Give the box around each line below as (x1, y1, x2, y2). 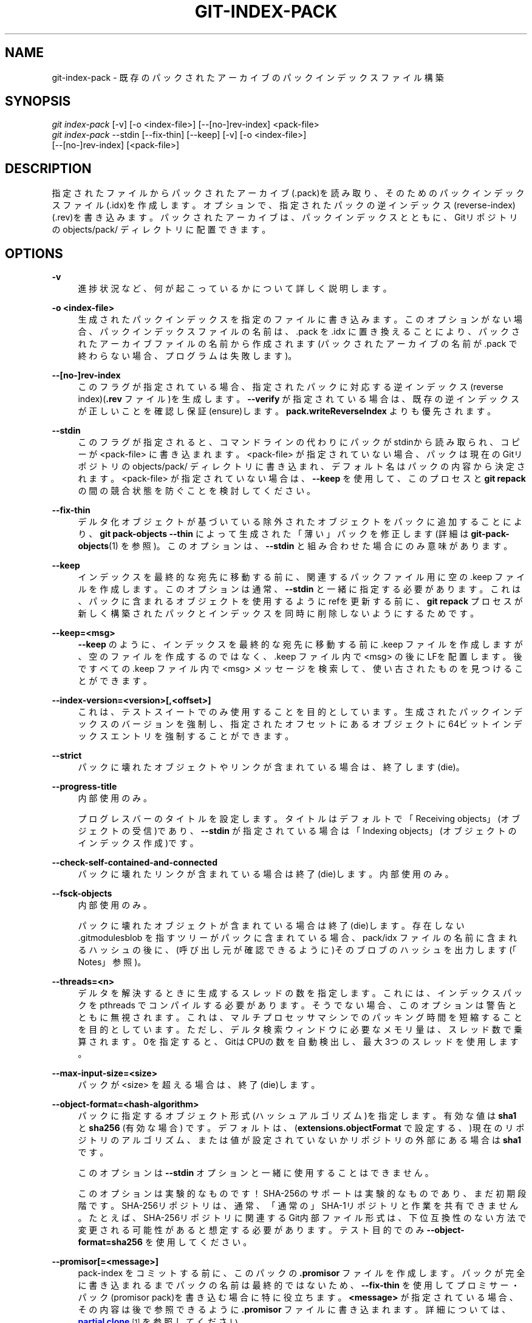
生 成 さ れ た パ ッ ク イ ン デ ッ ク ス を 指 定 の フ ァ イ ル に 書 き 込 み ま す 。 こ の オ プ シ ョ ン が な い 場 (78, 314, 522, 325)
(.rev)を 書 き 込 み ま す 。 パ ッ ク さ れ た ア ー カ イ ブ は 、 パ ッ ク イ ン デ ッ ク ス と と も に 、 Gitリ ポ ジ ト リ (52, 212, 518, 223)
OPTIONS (5, 245, 63, 261)
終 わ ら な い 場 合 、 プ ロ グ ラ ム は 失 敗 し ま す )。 (78, 350, 297, 361)
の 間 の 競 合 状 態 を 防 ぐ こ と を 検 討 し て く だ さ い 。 (78, 485, 316, 496)
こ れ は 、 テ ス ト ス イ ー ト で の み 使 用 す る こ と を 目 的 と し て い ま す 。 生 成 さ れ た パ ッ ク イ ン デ (78, 706, 522, 717)
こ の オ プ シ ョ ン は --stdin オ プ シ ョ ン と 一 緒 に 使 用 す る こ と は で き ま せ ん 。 (78, 1167, 434, 1178)
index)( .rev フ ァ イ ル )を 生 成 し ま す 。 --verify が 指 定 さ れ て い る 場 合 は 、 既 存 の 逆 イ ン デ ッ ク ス (78, 394, 519, 405)
